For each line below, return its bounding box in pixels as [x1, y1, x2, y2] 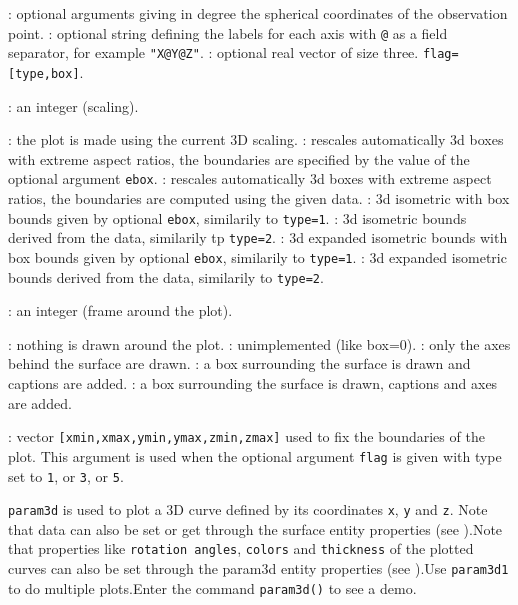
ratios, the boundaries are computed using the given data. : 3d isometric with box [8, 188, 510, 208]
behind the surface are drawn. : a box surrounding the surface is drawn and [8, 353, 471, 374]
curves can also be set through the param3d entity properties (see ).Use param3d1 [8, 558, 509, 579]
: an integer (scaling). [8, 95, 139, 116]
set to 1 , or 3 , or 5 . [8, 465, 124, 486]
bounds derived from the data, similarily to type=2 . [8, 266, 324, 287]
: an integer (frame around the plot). [8, 300, 233, 321]
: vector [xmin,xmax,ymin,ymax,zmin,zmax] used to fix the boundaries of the [8, 426, 485, 447]
